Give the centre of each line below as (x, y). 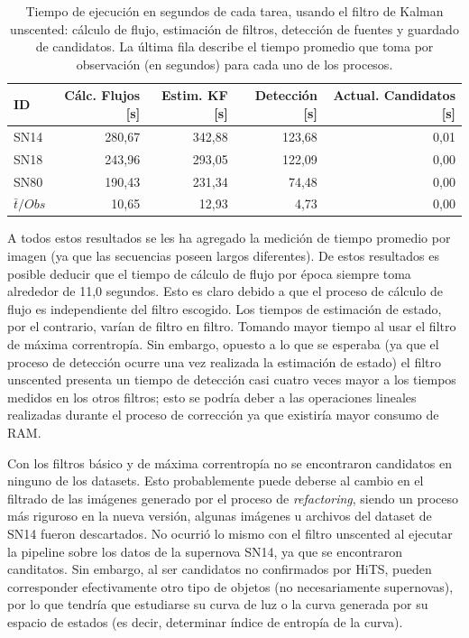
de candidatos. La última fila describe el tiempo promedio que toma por (234, 46)
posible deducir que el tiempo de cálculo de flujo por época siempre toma (209, 273)
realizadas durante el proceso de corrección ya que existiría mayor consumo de (223, 415)
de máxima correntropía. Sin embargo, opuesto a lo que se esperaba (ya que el (223, 344)
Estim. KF (195, 95)
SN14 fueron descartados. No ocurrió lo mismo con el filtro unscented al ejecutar (230, 533)
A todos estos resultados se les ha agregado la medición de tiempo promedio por (229, 238)
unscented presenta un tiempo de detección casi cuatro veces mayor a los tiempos (232, 379)
